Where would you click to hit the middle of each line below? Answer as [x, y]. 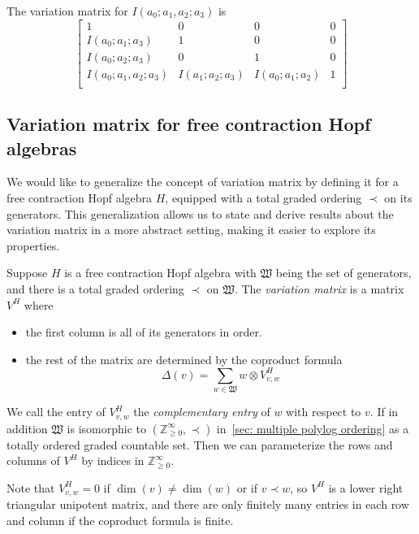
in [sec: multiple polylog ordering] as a [313, 428]
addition [27, 428]
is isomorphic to [106, 428]
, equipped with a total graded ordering [263, 197]
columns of [33, 460]
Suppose [27, 273]
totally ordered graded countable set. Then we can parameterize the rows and [200, 444]
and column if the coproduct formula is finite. [120, 520]
